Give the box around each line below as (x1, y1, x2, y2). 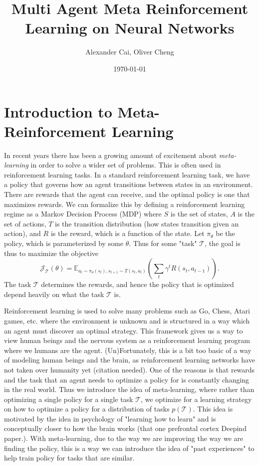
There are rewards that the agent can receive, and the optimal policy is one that (4, 189, 250, 199)
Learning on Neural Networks (25, 17, 235, 38)
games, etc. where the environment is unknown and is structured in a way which (4, 315, 250, 325)
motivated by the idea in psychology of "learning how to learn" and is (4, 413, 216, 423)
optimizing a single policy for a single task (4, 393, 133, 404)
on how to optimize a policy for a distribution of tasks (4, 403, 170, 414)
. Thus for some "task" (129, 237, 197, 248)
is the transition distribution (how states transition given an (55, 218, 239, 228)
